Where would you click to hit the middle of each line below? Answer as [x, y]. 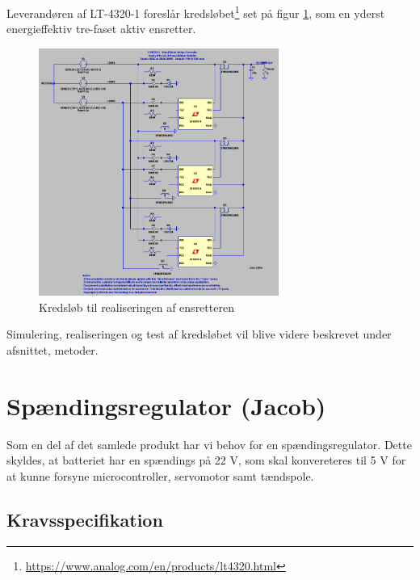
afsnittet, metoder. [52, 350]
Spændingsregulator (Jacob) [166, 405]
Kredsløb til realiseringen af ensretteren [136, 307]
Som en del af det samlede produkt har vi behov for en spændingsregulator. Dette [209, 444]
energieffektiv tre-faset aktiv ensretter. [101, 29]
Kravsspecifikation [85, 519]
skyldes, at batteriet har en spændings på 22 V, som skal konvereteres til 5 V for [206, 460]
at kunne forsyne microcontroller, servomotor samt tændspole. [160, 475]
